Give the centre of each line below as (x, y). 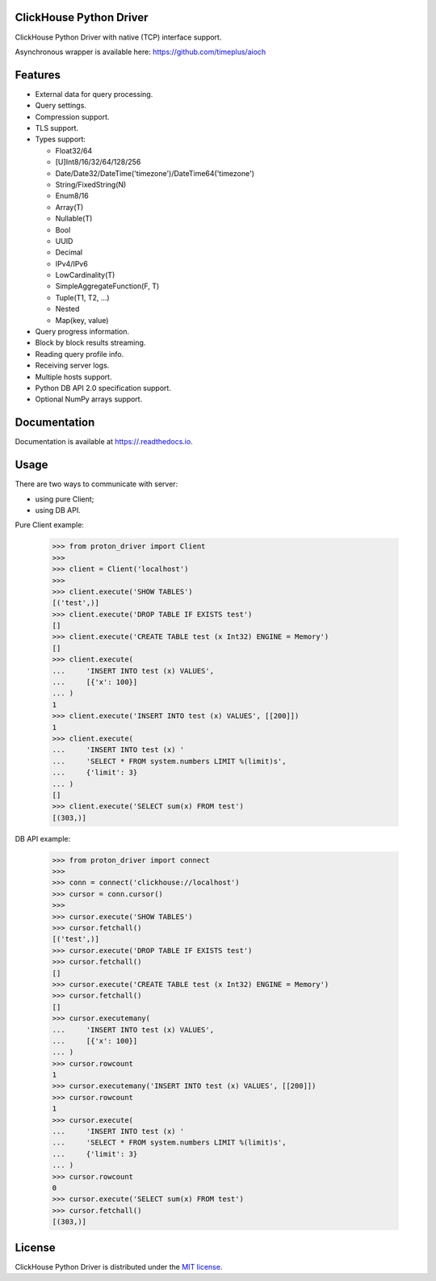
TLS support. (57, 128)
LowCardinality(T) (85, 275)
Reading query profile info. (80, 354)
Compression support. (72, 116)
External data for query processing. (94, 94)
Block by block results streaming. (90, 342)
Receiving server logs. (72, 365)
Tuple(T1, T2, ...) (82, 297)
